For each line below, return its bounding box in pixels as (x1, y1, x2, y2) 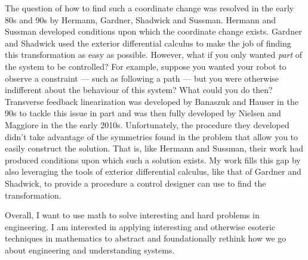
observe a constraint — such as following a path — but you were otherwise (5, 72, 279, 84)
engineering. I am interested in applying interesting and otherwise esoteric (5, 220, 276, 233)
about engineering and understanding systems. (5, 243, 175, 256)
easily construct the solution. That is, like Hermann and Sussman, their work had (5, 142, 303, 154)
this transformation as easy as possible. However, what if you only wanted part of (5, 48, 303, 61)
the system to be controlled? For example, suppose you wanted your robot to (5, 60, 287, 72)
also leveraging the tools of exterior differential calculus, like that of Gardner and (5, 165, 301, 178)
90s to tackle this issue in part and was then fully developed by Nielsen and (5, 107, 281, 119)
